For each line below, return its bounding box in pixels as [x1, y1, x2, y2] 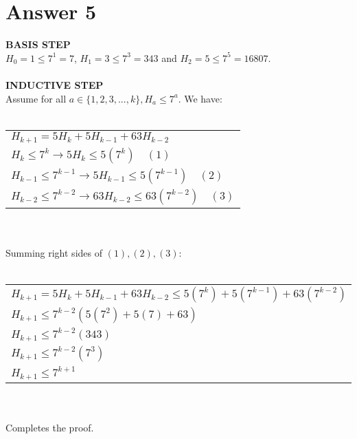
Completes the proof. [5, 420, 94, 435]
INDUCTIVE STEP [5, 77, 104, 92]
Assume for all [5, 91, 67, 105]
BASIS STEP [5, 37, 71, 52]
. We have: [178, 91, 222, 105]
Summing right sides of [5, 245, 102, 259]
